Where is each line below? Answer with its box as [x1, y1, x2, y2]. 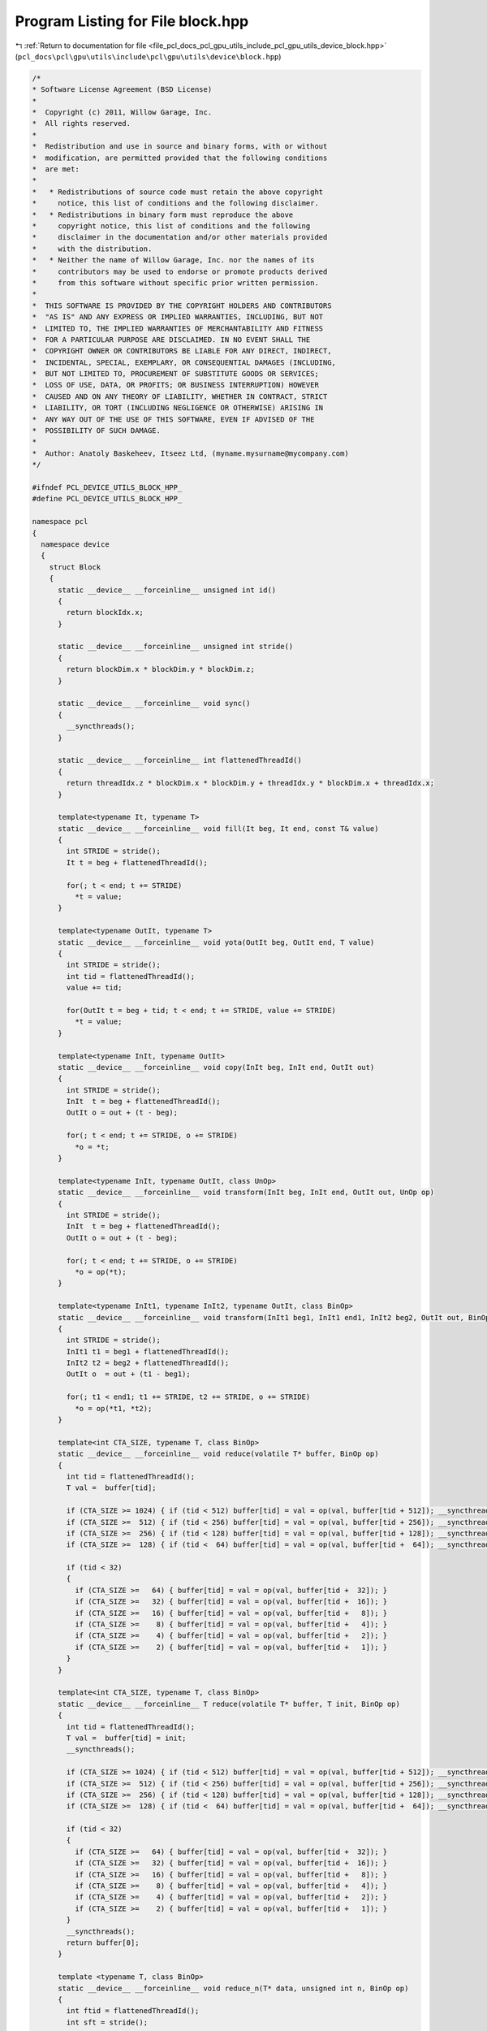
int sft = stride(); [66, 2017, 149, 2027]
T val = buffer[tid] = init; [66, 1733, 187, 1743]
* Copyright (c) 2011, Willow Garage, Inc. [32, 108, 213, 117]
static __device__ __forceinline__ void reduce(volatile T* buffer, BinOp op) [58, 1449, 379, 1458]
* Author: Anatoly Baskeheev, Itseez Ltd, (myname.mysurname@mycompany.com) [32, 448, 349, 458]
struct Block [49, 562, 101, 572]
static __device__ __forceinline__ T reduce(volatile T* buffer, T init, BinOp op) [58, 1699, 401, 1708]
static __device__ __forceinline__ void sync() [58, 699, 251, 708]
